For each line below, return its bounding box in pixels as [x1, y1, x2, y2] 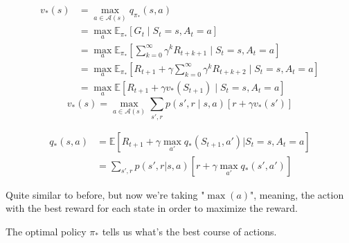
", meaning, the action [250, 187, 344, 201]
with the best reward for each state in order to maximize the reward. [6, 201, 298, 215]
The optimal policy [6, 224, 87, 238]
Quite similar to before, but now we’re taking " [6, 187, 205, 201]
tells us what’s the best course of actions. [102, 224, 277, 238]
